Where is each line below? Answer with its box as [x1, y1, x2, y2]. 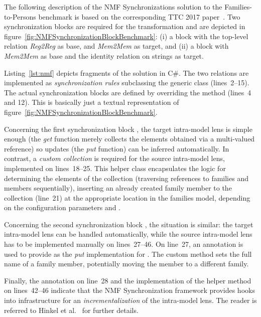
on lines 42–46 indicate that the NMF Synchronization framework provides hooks [4, 285, 255, 295]
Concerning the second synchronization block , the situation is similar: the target [4, 219, 253, 229]
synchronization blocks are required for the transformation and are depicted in [4, 21, 245, 32]
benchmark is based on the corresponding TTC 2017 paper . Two [38, 11, 240, 22]
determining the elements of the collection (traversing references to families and [4, 173, 248, 183]
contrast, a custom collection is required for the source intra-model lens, [4, 153, 225, 164]
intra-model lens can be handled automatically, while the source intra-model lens [4, 229, 252, 239]
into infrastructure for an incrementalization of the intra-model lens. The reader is [4, 295, 257, 305]
